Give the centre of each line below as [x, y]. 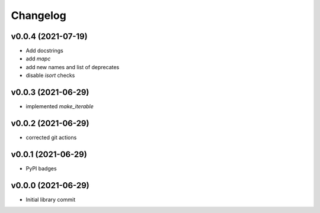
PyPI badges [41, 168]
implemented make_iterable [60, 106]
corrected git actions [51, 138]
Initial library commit [51, 199]
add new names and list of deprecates [73, 67]
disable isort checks [50, 75]
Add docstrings [44, 51]
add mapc [38, 59]
